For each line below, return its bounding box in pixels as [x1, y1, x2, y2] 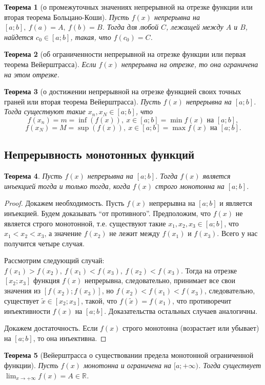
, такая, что [70, 31, 111, 42]
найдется [4, 31, 34, 42]
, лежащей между [166, 22, 223, 32]
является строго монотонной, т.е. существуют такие [4, 218, 166, 228]
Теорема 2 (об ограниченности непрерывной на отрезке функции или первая [4, 49, 246, 59]
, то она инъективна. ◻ [33, 332, 107, 343]
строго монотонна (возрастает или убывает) [123, 323, 259, 333]
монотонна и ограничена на [83, 360, 172, 371]
